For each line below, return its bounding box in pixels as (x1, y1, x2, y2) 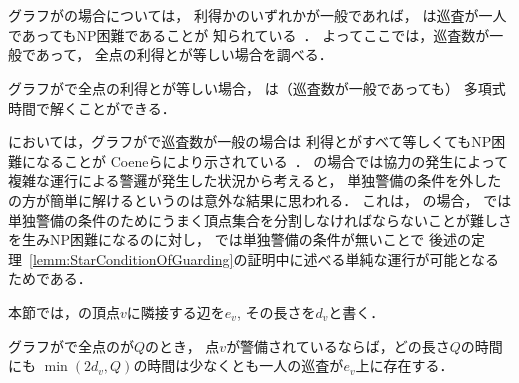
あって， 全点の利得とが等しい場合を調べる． (35, 44, 333, 65)
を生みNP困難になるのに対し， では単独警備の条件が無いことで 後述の (8, 229, 471, 250)
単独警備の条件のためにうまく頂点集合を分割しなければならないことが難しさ (8, 209, 512, 230)
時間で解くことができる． (8, 97, 176, 118)
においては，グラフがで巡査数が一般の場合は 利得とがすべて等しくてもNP (8, 131, 492, 152)
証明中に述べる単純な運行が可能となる (247, 248, 500, 269)
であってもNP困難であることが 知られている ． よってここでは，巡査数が (8, 24, 490, 45)
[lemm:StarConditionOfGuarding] (29, 248, 234, 269)
